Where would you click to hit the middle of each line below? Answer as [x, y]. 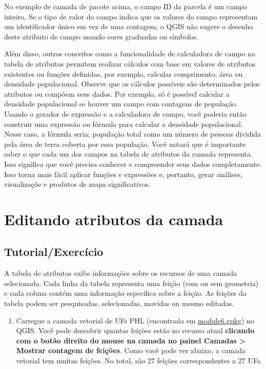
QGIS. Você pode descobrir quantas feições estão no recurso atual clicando [135, 330]
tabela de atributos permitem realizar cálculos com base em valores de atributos [130, 63]
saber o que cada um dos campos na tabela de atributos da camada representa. [128, 154]
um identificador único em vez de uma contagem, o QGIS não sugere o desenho [129, 26]
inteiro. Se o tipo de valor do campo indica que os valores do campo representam [131, 16]
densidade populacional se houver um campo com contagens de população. [121, 104]
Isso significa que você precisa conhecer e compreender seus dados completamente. [133, 164]
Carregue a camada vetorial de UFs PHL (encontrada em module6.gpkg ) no [135, 320]
